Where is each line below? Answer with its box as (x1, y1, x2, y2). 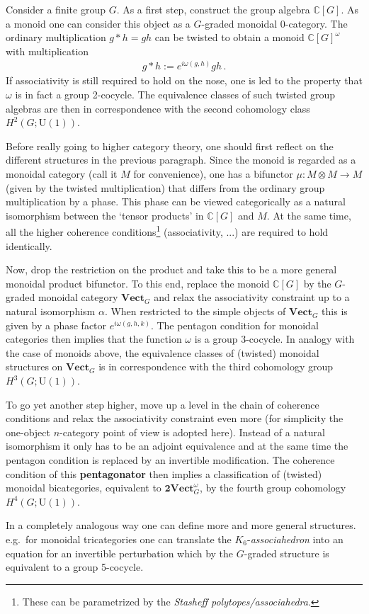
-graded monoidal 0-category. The (201, 16, 348, 30)
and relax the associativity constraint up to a (154, 290, 350, 305)
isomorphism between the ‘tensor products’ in (6, 207, 204, 222)
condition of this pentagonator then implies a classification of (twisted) (6, 466, 322, 481)
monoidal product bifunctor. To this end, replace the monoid (6, 275, 270, 290)
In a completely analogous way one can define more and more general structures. (6, 518, 356, 533)
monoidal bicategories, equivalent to (6, 480, 161, 495)
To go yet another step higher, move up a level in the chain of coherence (6, 397, 319, 411)
